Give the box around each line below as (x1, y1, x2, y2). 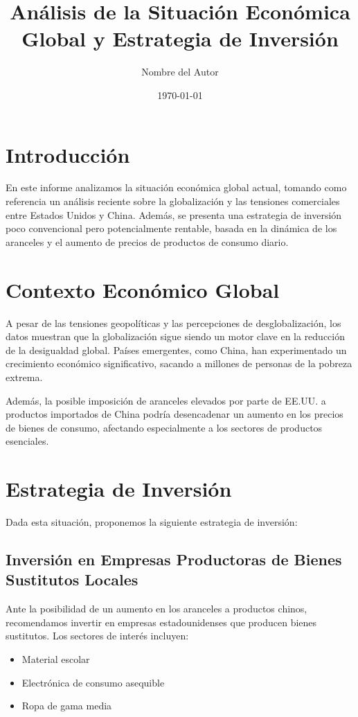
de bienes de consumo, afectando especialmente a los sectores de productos (6, 420, 323, 434)
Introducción (6, 140, 130, 168)
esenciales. (6, 434, 49, 448)
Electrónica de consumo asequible (21, 675, 165, 689)
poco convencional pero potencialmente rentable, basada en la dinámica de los (6, 221, 337, 236)
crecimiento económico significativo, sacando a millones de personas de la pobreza (6, 356, 352, 371)
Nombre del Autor (141, 64, 219, 79)
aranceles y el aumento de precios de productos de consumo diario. (6, 234, 289, 249)
